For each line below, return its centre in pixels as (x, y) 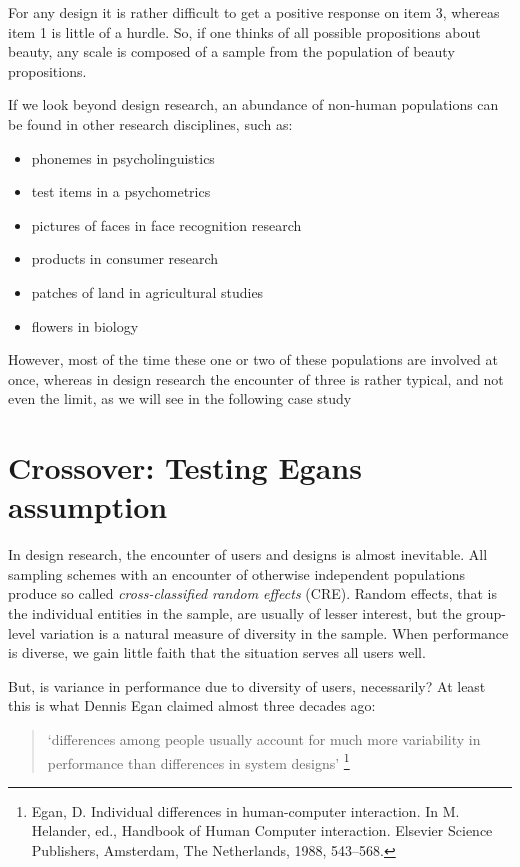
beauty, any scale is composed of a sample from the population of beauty (231, 51)
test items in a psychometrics (121, 191)
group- (486, 613)
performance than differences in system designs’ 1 (198, 761)
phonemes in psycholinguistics (123, 157)
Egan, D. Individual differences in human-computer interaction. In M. (245, 810)
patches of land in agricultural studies (147, 291)
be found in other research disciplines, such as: (150, 123)
